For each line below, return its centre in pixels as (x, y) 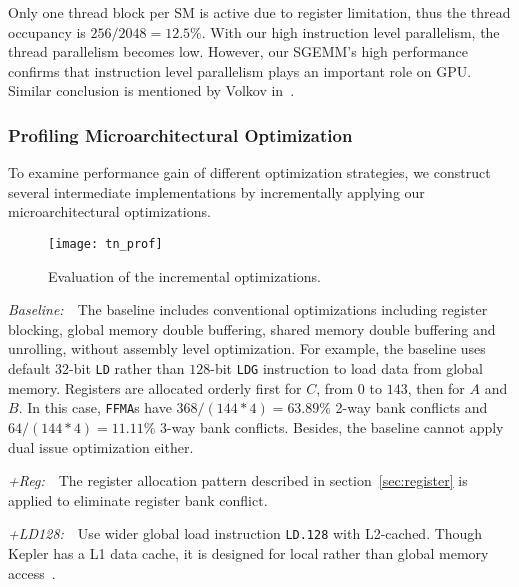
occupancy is (47, 31)
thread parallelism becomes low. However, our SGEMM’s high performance (238, 51)
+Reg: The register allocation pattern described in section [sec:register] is (238, 480)
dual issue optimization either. (101, 446)
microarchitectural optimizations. (109, 211)
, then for (436, 387)
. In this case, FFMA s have (95, 407)
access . (32, 572)
